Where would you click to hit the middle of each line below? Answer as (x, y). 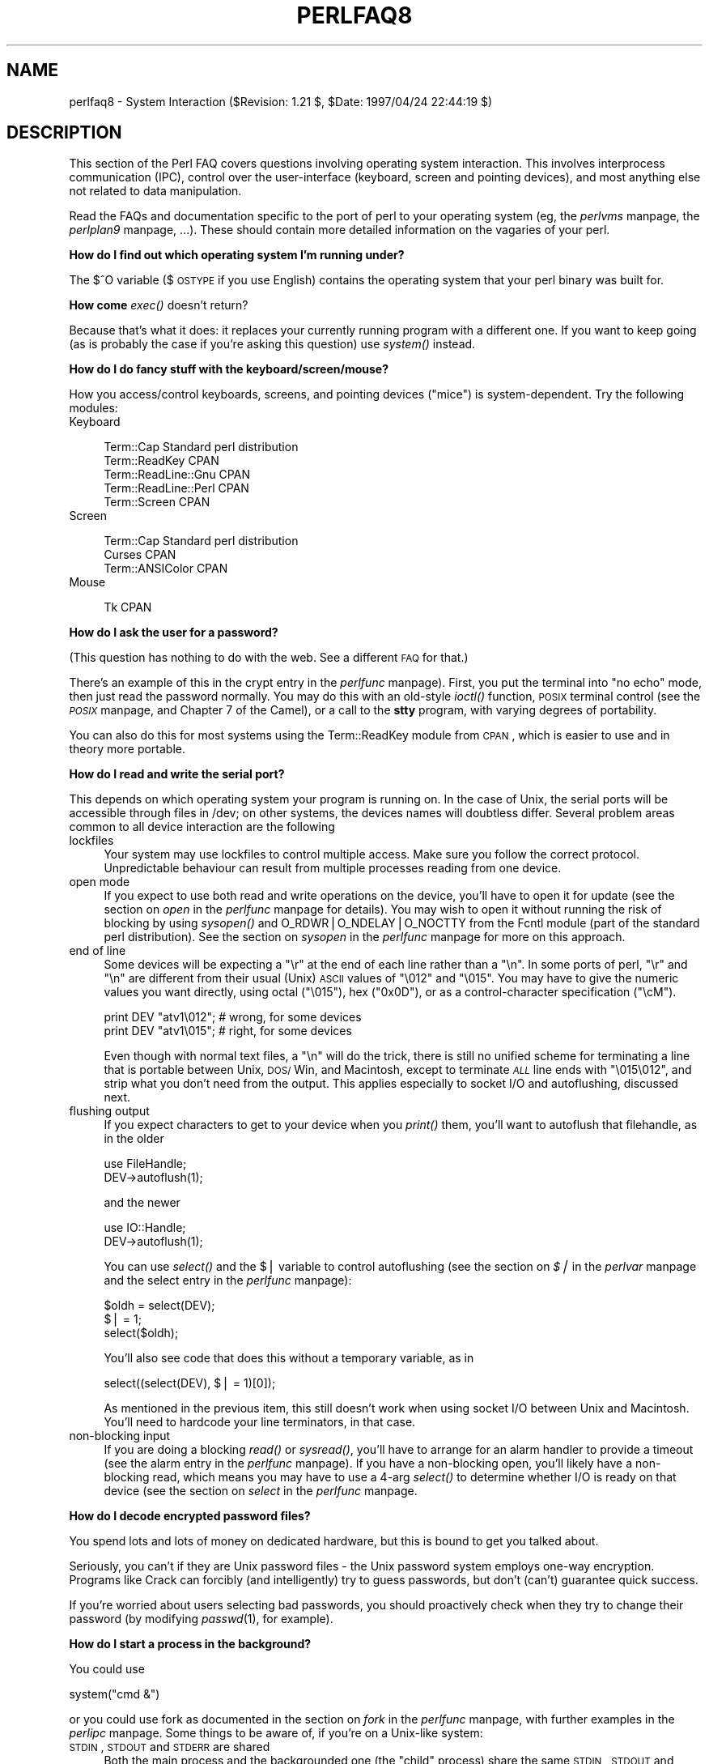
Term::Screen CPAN (157, 502)
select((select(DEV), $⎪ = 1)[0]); (190, 1383)
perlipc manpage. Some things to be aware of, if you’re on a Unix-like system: (276, 1733)
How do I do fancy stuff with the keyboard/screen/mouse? (229, 369)
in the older (134, 1139)
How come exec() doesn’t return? (159, 305)
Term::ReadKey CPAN (161, 461)
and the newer (142, 1203)
